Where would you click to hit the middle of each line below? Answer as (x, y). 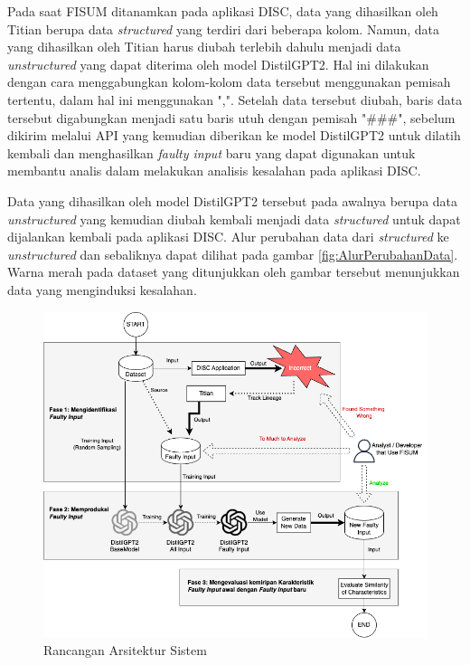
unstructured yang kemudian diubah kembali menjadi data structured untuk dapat (234, 218)
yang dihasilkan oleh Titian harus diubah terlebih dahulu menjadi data (204, 47)
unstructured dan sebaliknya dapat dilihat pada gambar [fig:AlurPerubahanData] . (233, 254)
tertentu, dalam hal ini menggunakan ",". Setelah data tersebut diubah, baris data (235, 99)
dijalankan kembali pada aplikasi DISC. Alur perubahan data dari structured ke (228, 237)
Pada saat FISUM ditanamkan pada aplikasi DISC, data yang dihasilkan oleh (223, 11)
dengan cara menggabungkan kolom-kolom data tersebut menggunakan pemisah (229, 82)
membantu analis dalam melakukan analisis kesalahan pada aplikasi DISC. (214, 171)
